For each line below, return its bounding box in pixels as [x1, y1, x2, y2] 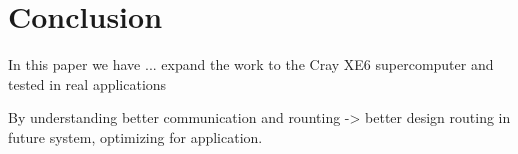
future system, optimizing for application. [8, 126, 263, 147]
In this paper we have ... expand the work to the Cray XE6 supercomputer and [8, 54, 494, 75]
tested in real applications [8, 73, 167, 94]
